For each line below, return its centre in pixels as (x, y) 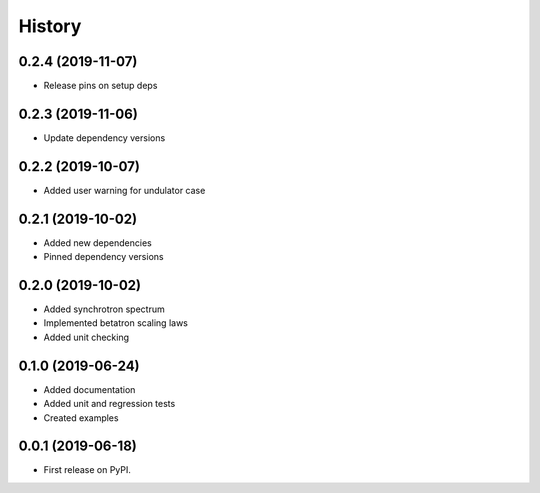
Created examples (81, 417)
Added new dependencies (97, 242)
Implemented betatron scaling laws (116, 323)
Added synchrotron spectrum (104, 309)
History (50, 26)
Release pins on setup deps (100, 86)
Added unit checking (86, 337)
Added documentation (89, 389)
